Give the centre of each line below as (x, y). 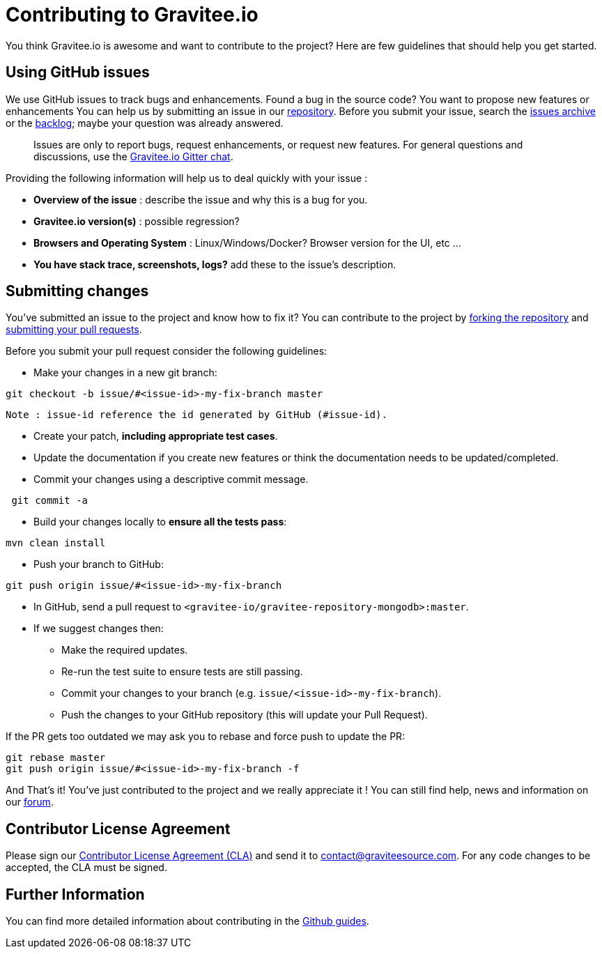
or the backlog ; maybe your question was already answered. (145, 123)
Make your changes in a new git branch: (125, 373)
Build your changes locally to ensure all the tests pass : (160, 522)
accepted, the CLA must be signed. (86, 868)
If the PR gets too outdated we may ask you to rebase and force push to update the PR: (206, 737)
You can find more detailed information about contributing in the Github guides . (187, 921)
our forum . (30, 802)
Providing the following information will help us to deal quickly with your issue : (187, 178)
